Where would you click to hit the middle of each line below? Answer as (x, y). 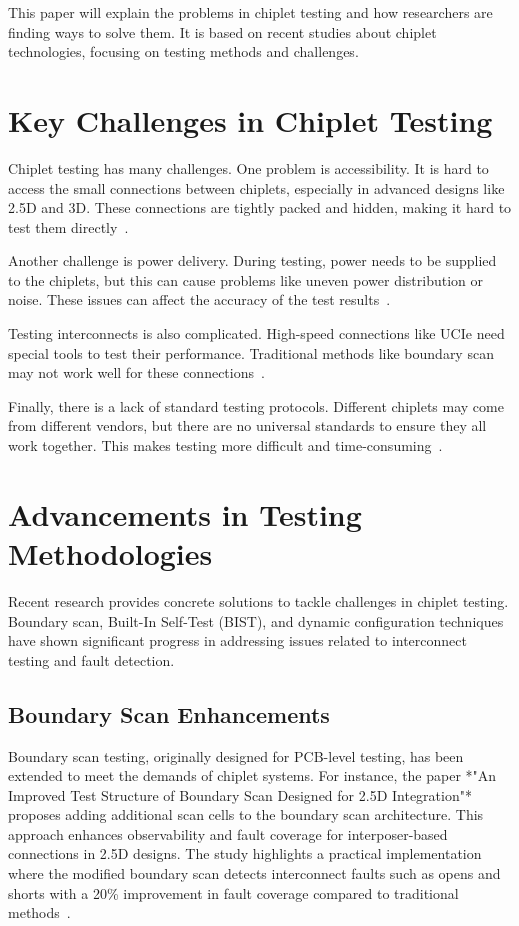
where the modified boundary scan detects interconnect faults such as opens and (254, 873)
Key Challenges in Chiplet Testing (250, 119)
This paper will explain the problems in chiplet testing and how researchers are (250, 12)
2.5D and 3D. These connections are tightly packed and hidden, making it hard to (260, 207)
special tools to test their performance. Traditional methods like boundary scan (251, 352)
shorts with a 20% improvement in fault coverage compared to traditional (233, 892)
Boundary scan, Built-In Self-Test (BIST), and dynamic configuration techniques (256, 620)
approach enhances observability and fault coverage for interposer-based (228, 833)
